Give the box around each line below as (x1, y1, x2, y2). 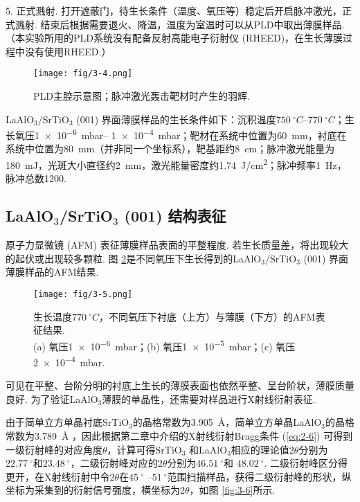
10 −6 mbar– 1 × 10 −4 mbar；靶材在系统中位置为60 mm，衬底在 (56, 126, 347, 142)
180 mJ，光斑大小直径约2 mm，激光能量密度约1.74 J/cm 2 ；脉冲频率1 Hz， (6, 156, 347, 172)
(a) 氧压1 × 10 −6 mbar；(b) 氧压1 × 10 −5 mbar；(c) (33, 337, 273, 353)
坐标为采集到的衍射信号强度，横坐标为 (6, 483, 180, 497)
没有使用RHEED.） (24, 44, 111, 58)
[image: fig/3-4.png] (33, 69, 133, 79)
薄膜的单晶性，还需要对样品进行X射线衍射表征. (102, 391, 316, 406)
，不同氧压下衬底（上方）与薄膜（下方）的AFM (98, 309, 316, 323)
